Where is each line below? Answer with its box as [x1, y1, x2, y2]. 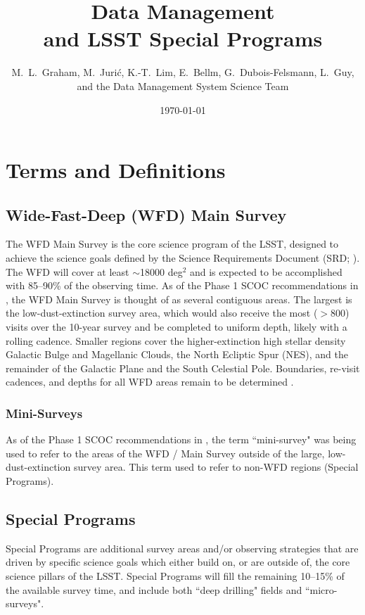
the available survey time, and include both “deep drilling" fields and [6, 582, 302, 597]
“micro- [305, 582, 338, 597]
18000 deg [139, 264, 183, 279]
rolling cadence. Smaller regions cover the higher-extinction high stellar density [6, 333, 346, 348]
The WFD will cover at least [6, 264, 129, 279]
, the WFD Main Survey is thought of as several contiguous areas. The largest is [6, 291, 352, 306]
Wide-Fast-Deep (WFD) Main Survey [6, 203, 287, 225]
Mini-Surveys [6, 404, 83, 421]
